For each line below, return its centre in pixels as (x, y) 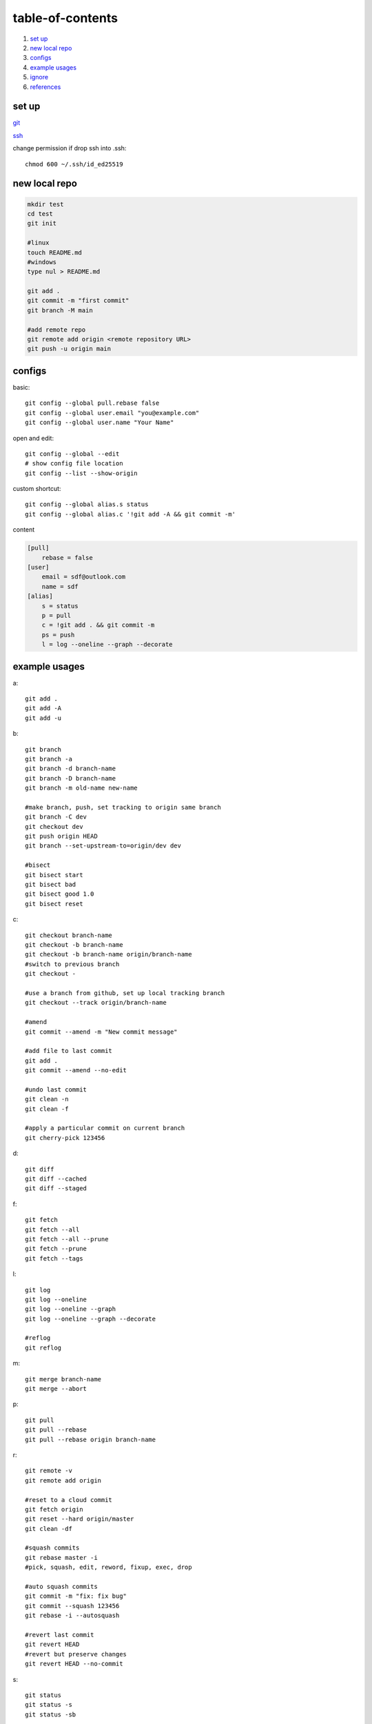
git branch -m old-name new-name (81, 788)
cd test (40, 213)
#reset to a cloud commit (69, 1500)
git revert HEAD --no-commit (74, 1664)
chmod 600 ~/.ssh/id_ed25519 (74, 164)
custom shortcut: (37, 489)
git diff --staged (56, 1189)
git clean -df (49, 1528)
